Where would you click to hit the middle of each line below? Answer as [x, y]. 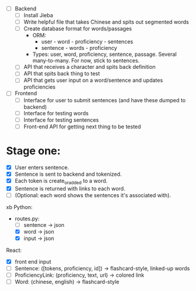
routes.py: [27, 219]
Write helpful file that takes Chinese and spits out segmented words [106, 22]
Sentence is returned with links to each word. [70, 188]
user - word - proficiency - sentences [87, 42]
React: [14, 250]
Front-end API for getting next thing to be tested [82, 126]
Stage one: [33, 151]
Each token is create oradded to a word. [61, 181]
